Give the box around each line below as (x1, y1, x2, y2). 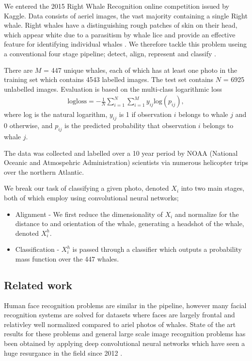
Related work (4, 277, 73, 292)
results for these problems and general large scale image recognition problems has (4, 328, 246, 339)
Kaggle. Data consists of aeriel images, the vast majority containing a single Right (4, 10, 248, 20)
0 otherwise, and (4, 120, 53, 131)
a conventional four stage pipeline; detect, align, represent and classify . (4, 48, 216, 58)
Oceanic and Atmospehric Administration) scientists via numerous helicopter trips (4, 157, 248, 167)
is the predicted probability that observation (64, 120, 196, 131)
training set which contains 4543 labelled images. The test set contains (4, 74, 214, 84)
